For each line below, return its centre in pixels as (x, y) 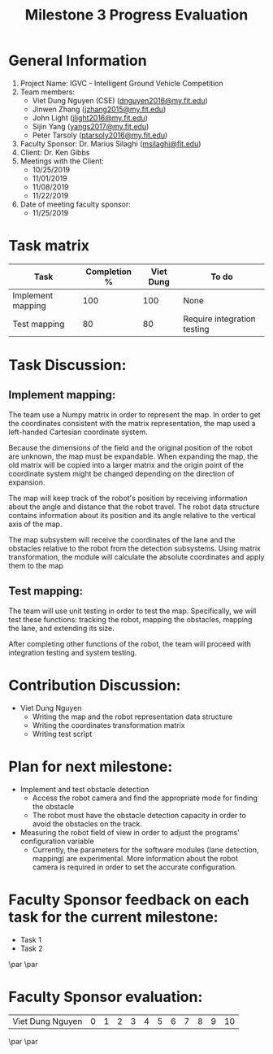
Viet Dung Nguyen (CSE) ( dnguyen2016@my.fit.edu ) (120, 100)
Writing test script (62, 734)
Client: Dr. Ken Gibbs (55, 152)
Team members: (48, 92)
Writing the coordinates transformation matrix (108, 725)
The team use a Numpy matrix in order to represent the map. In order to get (135, 414)
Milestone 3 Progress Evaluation (136, 15)
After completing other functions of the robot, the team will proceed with (130, 643)
